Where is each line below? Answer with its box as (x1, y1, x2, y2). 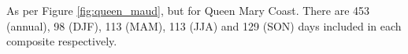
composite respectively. (6, 33, 117, 49)
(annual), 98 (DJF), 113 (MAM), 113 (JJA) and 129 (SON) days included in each (6, 17, 402, 34)
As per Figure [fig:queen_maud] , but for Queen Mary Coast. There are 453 (6, 2, 370, 18)
